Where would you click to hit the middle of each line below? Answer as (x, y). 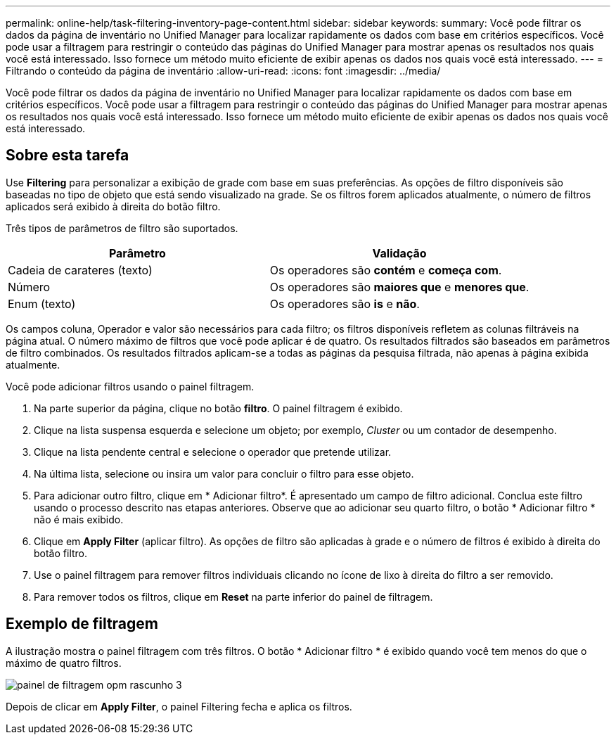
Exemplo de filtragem (82, 624)
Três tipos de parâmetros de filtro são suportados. (122, 228)
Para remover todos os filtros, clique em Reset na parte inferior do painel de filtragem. (233, 597)
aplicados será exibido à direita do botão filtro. (113, 206)
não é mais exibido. (79, 519)
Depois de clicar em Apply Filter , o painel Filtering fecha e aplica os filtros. (179, 706)
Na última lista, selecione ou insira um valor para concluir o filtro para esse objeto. (224, 473)
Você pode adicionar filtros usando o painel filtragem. (130, 386)
